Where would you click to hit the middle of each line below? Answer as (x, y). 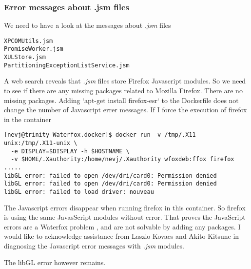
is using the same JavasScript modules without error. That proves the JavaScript (125, 217)
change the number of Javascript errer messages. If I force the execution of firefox (125, 110)
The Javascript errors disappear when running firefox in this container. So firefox (125, 207)
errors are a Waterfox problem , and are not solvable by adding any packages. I (122, 226)
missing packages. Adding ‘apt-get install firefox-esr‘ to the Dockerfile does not (121, 100)
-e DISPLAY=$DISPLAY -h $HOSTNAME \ (70, 151)
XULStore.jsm (25, 57)
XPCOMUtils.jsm (29, 41)
